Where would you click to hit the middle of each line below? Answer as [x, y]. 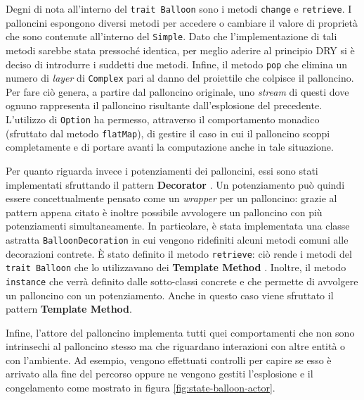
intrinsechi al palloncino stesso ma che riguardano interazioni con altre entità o [176, 346]
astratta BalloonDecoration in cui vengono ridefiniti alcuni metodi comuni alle [177, 239]
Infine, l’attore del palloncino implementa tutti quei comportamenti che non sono [180, 332]
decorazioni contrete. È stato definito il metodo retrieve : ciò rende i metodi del [179, 253]
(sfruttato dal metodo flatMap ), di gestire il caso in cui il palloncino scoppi [168, 133]
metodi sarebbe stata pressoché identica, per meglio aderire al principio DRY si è [180, 50]
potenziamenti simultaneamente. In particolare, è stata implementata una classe [178, 226]
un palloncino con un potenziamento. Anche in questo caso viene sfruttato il [170, 295]
